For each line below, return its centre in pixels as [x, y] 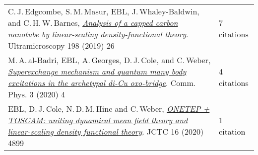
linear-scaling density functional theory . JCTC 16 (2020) [106, 131]
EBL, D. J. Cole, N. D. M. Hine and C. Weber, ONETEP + [109, 109]
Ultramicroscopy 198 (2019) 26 [61, 45]
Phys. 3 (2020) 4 [36, 94]
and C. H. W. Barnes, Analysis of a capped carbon [93, 23]
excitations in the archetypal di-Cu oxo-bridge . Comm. [102, 83]
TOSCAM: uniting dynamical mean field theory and [98, 120]
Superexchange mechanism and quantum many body [97, 71]
